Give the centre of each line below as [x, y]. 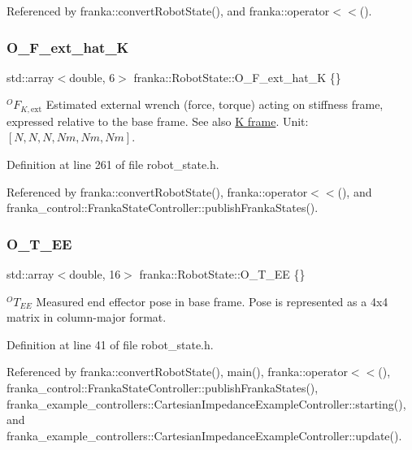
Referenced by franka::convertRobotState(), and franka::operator [168, 11]
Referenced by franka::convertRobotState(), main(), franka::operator [177, 372]
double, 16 [95, 274]
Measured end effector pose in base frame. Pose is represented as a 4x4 [212, 301]
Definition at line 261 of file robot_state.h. [113, 164]
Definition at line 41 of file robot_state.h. [110, 344]
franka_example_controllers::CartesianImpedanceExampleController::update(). [204, 435]
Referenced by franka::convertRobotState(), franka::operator [157, 191]
